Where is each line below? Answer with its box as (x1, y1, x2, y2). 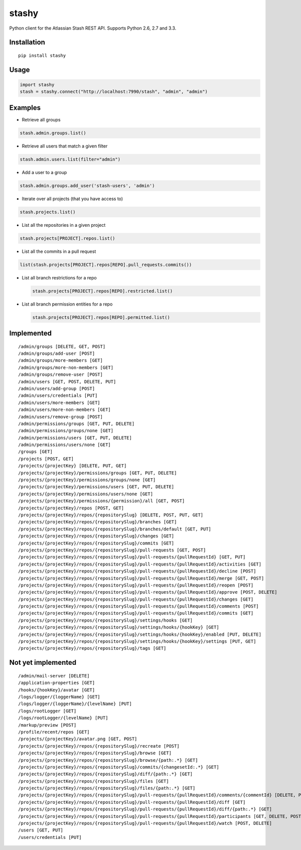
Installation (9, 38, 45, 47)
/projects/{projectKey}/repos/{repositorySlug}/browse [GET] (18, 750, 172, 756)
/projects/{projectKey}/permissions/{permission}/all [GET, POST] (18, 498, 185, 504)
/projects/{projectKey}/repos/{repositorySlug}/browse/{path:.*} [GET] (18, 757, 198, 763)
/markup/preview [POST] (18, 722, 77, 728)
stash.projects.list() (20, 209, 76, 215)
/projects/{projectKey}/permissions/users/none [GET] (18, 491, 153, 497)
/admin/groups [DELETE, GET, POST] (18, 344, 106, 349)
